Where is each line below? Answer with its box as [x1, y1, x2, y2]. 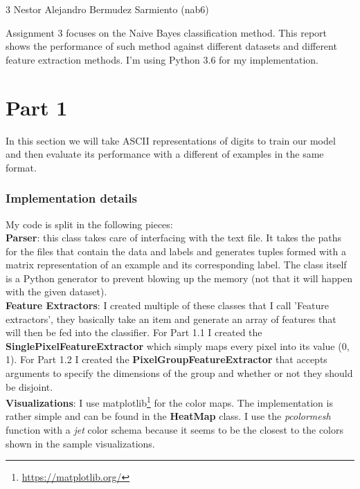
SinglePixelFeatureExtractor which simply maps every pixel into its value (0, [6, 338, 350, 353]
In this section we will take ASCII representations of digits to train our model [6, 133, 336, 147]
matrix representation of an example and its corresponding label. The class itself [6, 257, 347, 272]
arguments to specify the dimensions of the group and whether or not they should [6, 366, 353, 380]
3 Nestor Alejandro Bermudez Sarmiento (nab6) [6, 2, 209, 16]
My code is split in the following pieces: [6, 216, 173, 231]
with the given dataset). [6, 284, 107, 299]
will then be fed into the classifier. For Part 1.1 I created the [6, 325, 262, 340]
